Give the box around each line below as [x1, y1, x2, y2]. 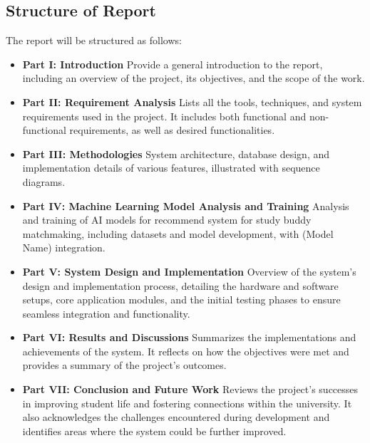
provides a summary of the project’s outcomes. [22, 358, 227, 372]
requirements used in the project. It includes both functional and [22, 108, 307, 123]
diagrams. [22, 174, 66, 189]
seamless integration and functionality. [22, 306, 190, 320]
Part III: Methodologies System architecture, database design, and [22, 146, 330, 161]
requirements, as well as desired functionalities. [69, 123, 275, 137]
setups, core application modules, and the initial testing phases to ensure [22, 292, 341, 307]
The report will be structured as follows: [6, 33, 182, 48]
